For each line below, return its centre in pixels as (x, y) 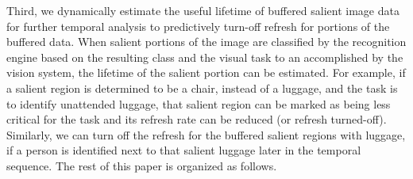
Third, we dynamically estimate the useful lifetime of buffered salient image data (203, 10)
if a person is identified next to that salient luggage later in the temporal (184, 150)
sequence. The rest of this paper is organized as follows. (142, 165)
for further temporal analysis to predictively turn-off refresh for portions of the (198, 26)
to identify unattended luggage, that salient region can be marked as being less (199, 103)
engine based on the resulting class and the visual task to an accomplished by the (205, 57)
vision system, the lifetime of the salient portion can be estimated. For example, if (206, 72)
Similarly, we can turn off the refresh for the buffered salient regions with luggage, (206, 134)
